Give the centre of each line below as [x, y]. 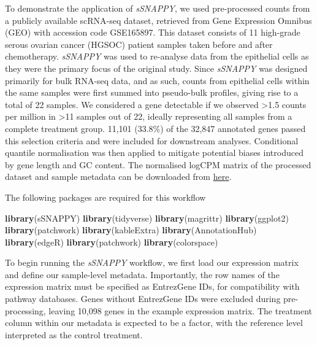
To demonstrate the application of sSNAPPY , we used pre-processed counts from [158, 8]
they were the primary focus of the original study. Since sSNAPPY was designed [156, 68]
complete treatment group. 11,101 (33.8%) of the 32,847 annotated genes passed [155, 128]
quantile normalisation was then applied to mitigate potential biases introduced [154, 153]
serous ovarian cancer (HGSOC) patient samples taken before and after [139, 44]
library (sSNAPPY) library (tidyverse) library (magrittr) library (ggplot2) [147, 218]
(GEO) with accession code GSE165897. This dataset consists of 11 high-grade [153, 32]
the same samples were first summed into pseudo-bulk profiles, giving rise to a [152, 92]
